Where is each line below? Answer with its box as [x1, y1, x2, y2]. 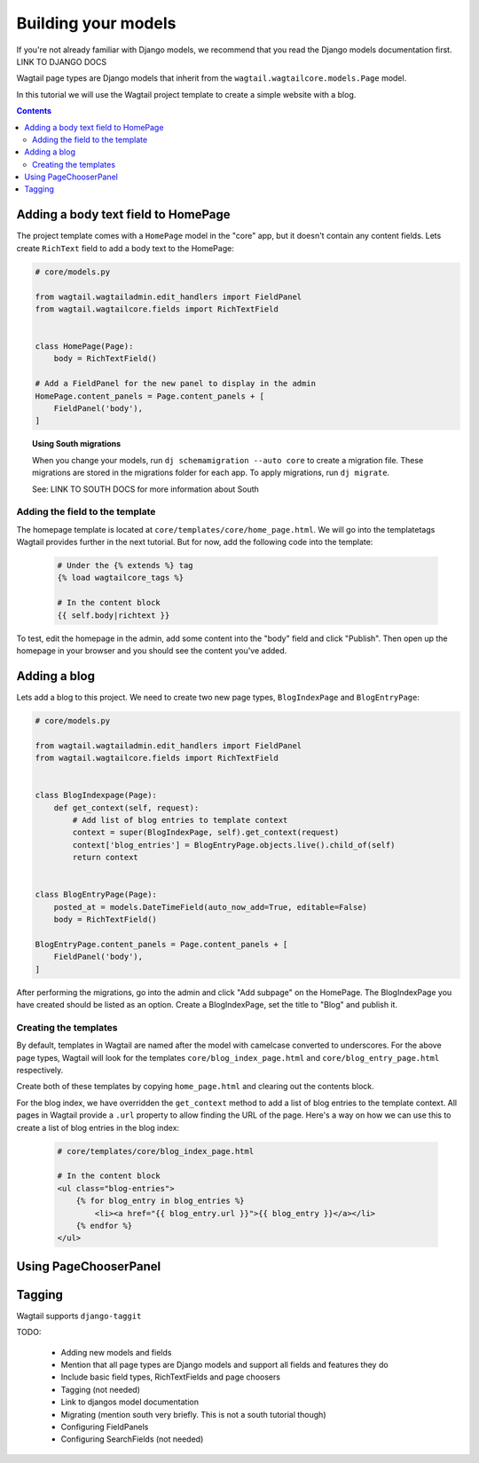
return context [72, 852, 139, 863]
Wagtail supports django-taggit [16, 1310, 142, 1321]
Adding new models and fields [60, 1347, 172, 1357]
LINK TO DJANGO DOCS [16, 56, 106, 67]
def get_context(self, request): [53, 803, 200, 812]
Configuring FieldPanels [60, 1421, 149, 1432]
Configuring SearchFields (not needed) [60, 1434, 204, 1444]
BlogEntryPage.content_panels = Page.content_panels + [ [35, 939, 288, 949]
